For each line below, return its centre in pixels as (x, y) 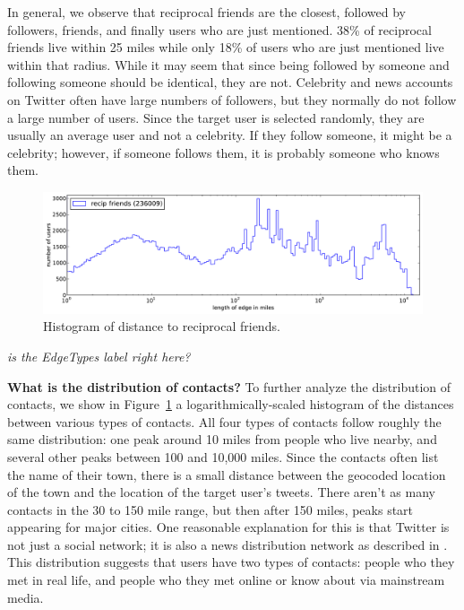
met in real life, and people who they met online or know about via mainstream (226, 580)
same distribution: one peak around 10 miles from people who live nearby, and (222, 439)
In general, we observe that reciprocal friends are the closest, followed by (207, 12)
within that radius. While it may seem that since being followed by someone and (228, 64)
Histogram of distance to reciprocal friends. (162, 326)
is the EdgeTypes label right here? (99, 356)
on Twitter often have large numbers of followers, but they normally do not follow (232, 99)
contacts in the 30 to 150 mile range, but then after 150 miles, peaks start (211, 509)
